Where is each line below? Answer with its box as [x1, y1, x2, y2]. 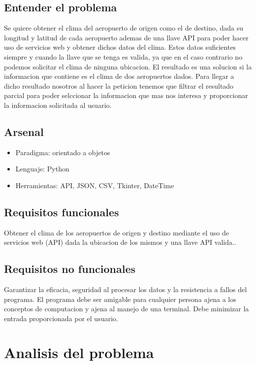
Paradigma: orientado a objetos [15, 147, 110, 157]
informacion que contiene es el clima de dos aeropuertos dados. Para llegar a [4, 71, 234, 81]
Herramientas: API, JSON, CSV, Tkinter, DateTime [15, 180, 174, 190]
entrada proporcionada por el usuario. [4, 313, 118, 323]
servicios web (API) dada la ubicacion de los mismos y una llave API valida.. [4, 237, 236, 247]
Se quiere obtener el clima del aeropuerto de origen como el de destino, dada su [4, 23, 244, 33]
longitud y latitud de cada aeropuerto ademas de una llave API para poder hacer [4, 32, 249, 42]
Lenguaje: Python [15, 164, 69, 174]
